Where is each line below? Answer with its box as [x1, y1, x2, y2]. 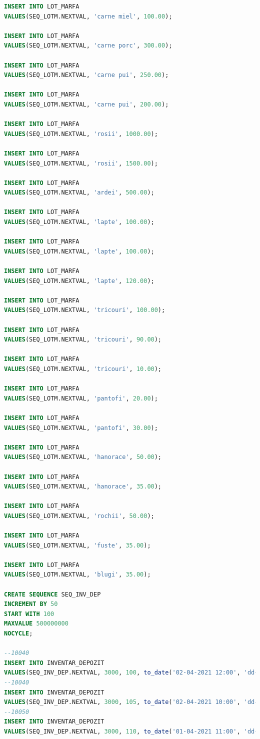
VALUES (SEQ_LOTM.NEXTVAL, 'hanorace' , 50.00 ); [4, 453, 162, 461]
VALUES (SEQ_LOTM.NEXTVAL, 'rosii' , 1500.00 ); [4, 159, 158, 167]
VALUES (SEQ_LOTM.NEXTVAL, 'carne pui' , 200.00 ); [4, 100, 169, 108]
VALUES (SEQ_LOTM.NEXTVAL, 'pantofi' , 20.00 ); [4, 394, 158, 402]
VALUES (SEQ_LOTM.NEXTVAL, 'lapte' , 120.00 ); [4, 277, 154, 284]
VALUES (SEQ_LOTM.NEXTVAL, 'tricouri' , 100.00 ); [4, 306, 165, 314]
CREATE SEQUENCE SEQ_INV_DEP [4, 590, 101, 598]
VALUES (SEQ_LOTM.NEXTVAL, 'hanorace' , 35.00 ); [4, 483, 162, 490]
